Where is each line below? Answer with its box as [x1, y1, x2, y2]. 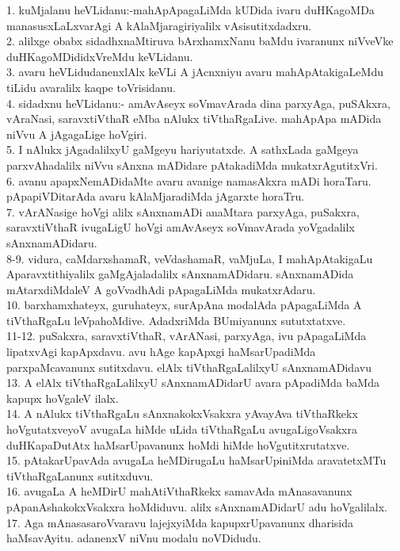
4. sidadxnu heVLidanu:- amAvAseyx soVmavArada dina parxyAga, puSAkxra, [6, 94, 390, 111]
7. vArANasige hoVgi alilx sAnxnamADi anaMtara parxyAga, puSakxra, [6, 203, 360, 220]
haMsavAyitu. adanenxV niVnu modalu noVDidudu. [6, 530, 261, 546]
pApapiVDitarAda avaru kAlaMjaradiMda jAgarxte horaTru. [6, 188, 305, 205]
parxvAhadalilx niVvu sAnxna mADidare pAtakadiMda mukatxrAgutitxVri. [6, 156, 378, 173]
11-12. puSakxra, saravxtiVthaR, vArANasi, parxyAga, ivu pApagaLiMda [6, 327, 367, 344]
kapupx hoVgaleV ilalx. [6, 389, 119, 406]
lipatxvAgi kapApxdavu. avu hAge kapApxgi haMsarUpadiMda [6, 343, 316, 360]
